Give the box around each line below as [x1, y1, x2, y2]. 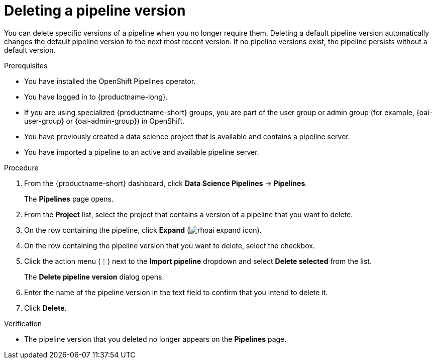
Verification [4, 319, 42, 328]
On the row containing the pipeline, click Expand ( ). [24, 225, 262, 234]
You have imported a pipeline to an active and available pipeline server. [24, 147, 259, 156]
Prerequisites [4, 61, 48, 70]
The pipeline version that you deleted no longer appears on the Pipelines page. [24, 334, 287, 343]
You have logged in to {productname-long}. [24, 92, 168, 101]
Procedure [4, 163, 39, 172]
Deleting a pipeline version [4, 2, 186, 19]
